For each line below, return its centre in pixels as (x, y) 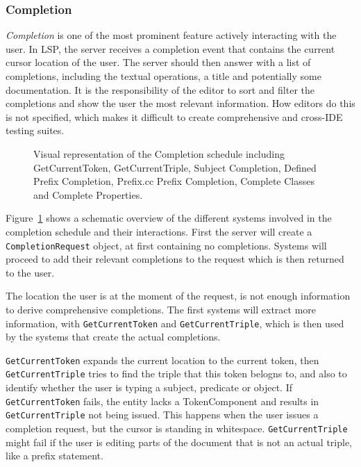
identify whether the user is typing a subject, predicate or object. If (149, 387)
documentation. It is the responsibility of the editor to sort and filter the (160, 89)
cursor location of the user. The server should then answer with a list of (158, 62)
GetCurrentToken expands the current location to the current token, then (162, 360)
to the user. (30, 272)
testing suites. (35, 130)
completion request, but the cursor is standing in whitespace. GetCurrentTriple (177, 428)
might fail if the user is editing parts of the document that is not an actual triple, (179, 442)
